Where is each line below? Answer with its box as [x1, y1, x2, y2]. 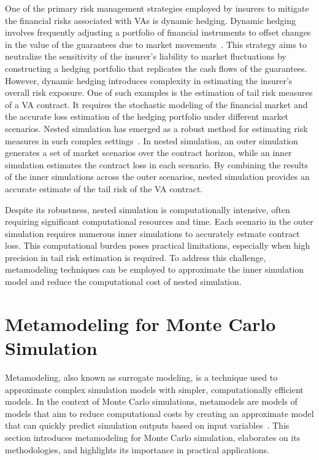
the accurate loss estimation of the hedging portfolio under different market [5, 110, 289, 123]
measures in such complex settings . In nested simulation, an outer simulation [5, 134, 298, 147]
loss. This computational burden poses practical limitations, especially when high [5, 239, 310, 252]
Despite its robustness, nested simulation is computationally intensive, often [5, 203, 290, 216]
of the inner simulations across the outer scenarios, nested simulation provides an [5, 170, 310, 183]
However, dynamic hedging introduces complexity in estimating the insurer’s [5, 74, 293, 87]
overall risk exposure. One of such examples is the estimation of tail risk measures [5, 86, 313, 99]
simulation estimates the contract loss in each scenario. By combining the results [5, 158, 308, 171]
